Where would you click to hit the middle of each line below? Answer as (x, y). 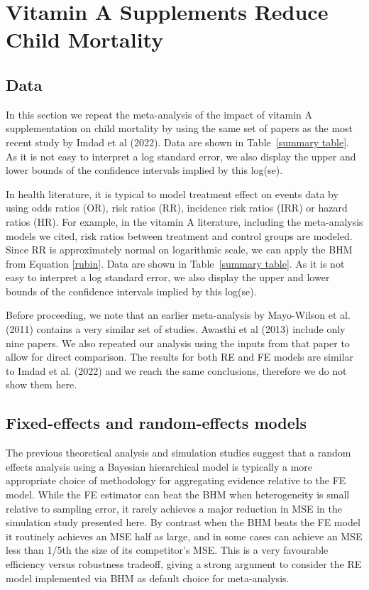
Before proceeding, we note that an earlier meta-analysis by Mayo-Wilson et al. (178, 315)
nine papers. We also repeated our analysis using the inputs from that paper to (178, 343)
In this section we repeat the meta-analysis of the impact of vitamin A (159, 114)
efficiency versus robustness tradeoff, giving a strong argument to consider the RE (184, 564)
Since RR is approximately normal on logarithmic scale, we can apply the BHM (179, 250)
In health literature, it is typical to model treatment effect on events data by (172, 193)
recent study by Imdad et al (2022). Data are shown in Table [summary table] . (177, 142)
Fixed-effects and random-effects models (156, 423)
